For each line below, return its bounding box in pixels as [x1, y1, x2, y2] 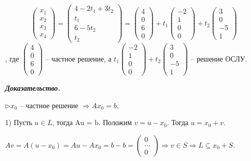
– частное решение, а [45, 53, 111, 64]
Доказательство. [5, 83, 61, 93]
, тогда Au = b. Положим [52, 117, 132, 128]
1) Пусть [5, 117, 32, 128]
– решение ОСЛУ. [190, 53, 247, 64]
